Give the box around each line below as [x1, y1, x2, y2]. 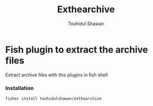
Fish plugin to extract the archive [5, 44, 148, 55]
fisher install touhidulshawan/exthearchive [5, 96, 102, 101]
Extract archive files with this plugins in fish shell [5, 72, 108, 78]
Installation [5, 84, 34, 92]
